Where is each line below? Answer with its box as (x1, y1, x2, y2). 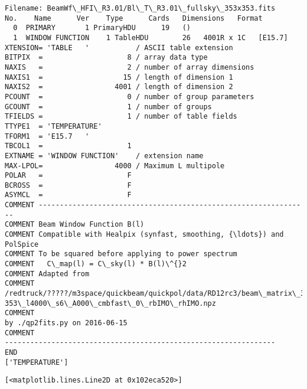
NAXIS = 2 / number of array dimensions (5, 63, 254, 71)
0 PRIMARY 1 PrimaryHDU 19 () (13, 24, 191, 32)
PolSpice (5, 240, 39, 249)
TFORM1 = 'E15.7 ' (5, 132, 90, 140)
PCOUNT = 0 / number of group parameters (5, 92, 254, 101)
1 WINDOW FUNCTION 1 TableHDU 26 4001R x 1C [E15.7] (13, 33, 288, 42)
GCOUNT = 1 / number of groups (5, 102, 212, 111)
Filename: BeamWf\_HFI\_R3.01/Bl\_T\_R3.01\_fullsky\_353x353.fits (5, 4, 276, 12)
